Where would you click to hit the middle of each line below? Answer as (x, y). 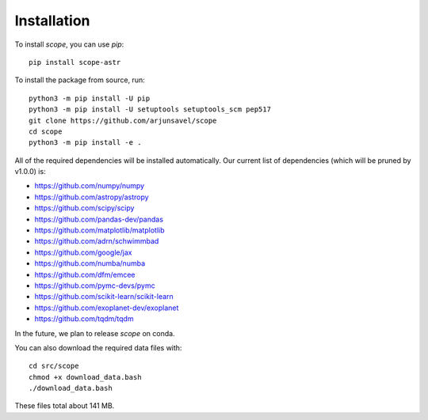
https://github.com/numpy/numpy (90, 186)
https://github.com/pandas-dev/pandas (99, 219)
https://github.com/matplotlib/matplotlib (99, 230)
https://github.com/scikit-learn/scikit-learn (104, 297)
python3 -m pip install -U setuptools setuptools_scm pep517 (150, 110)
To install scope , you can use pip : (69, 44)
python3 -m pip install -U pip (90, 98)
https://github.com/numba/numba (90, 263)
